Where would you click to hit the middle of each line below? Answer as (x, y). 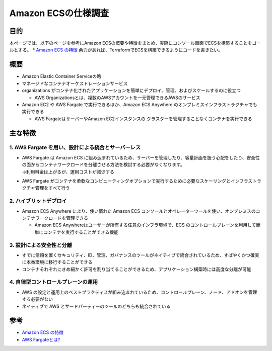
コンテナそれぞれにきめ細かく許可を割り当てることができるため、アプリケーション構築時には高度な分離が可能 (137, 269)
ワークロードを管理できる (61, 218)
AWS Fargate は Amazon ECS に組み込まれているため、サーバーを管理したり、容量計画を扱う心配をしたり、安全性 (141, 157)
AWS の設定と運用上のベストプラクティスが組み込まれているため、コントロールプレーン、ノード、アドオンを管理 (140, 292)
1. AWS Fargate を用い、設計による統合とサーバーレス (75, 147)
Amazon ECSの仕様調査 (59, 13)
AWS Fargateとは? (41, 339)
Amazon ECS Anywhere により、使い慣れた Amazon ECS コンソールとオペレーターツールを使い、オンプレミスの (139, 211)
